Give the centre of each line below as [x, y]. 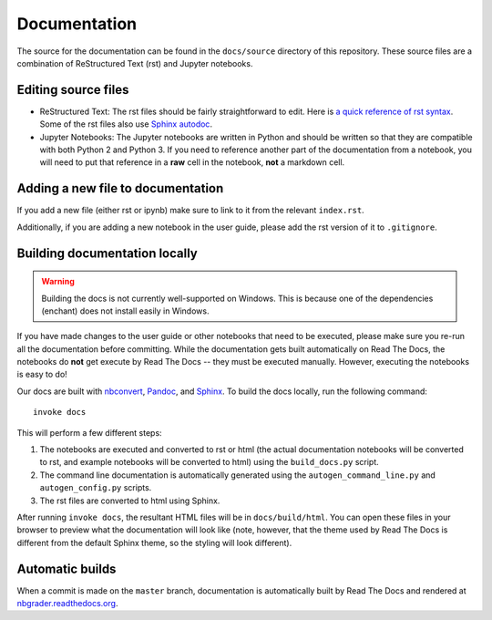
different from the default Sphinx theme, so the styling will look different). [154, 542]
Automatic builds [67, 568]
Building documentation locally [107, 253]
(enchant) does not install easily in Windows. [125, 311]
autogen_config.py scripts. [96, 488]
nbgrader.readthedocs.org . [67, 604]
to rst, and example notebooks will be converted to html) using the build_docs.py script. [210, 462]
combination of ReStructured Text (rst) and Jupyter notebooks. [135, 63]
